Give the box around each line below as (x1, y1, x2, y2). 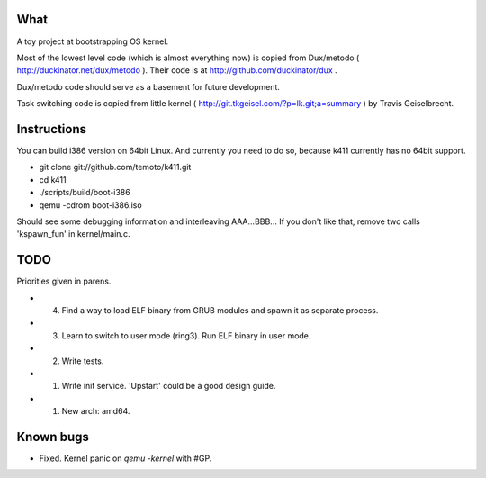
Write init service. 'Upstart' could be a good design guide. (61, 381, 276, 392)
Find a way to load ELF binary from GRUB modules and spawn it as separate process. (61, 305, 379, 316)
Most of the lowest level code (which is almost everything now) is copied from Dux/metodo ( (16, 52, 360, 63)
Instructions (16, 122, 87, 137)
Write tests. (61, 356, 104, 366)
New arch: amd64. (61, 406, 130, 417)
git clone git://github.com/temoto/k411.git (39, 162, 192, 173)
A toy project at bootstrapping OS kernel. (16, 36, 169, 47)
